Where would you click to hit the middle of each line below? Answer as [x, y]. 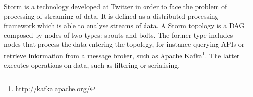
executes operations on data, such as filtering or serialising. [92, 65]
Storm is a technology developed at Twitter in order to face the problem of [116, 6]
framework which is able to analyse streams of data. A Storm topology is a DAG [124, 25]
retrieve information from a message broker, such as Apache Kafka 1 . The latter [122, 55]
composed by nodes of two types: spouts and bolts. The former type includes [118, 35]
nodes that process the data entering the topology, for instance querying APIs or [124, 44]
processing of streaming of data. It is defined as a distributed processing [111, 16]
